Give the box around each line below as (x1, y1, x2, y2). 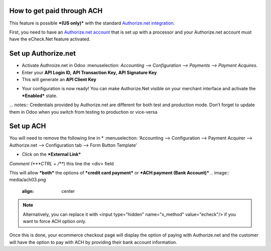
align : (22, 188, 34, 194)
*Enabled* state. (22, 93, 58, 99)
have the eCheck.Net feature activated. (9, 36, 90, 42)
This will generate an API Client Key (22, 76, 96, 82)
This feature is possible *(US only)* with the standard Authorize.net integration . (9, 20, 175, 26)
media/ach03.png (9, 177, 46, 183)
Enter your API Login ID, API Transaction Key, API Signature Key (22, 69, 157, 75)
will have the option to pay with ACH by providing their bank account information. (9, 239, 178, 245)
